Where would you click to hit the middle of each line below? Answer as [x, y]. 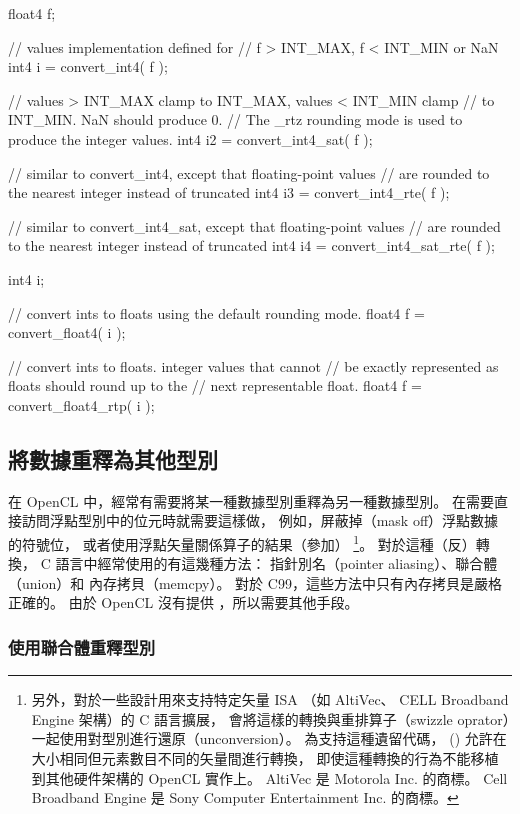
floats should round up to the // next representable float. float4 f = [215, 385]
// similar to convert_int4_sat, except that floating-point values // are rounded [254, 225]
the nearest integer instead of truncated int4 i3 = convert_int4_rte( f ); [229, 192]
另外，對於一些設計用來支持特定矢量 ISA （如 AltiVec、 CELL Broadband [270, 699]
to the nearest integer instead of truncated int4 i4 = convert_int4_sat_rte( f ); [251, 245]
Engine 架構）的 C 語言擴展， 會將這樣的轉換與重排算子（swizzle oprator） [270, 718]
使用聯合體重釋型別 [82, 646]
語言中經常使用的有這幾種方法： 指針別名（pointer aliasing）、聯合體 [276, 563]
